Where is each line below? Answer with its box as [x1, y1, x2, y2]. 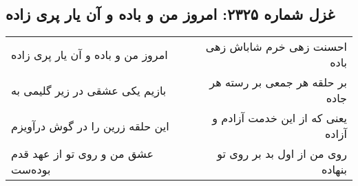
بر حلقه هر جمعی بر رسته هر [209, 74, 347, 91]
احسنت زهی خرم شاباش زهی [205, 38, 347, 55]
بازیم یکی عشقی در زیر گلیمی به [11, 82, 167, 98]
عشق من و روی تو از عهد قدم [11, 146, 154, 162]
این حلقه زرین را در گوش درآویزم [11, 117, 169, 134]
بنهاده [321, 161, 347, 178]
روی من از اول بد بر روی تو [217, 146, 347, 162]
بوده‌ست [11, 161, 51, 178]
